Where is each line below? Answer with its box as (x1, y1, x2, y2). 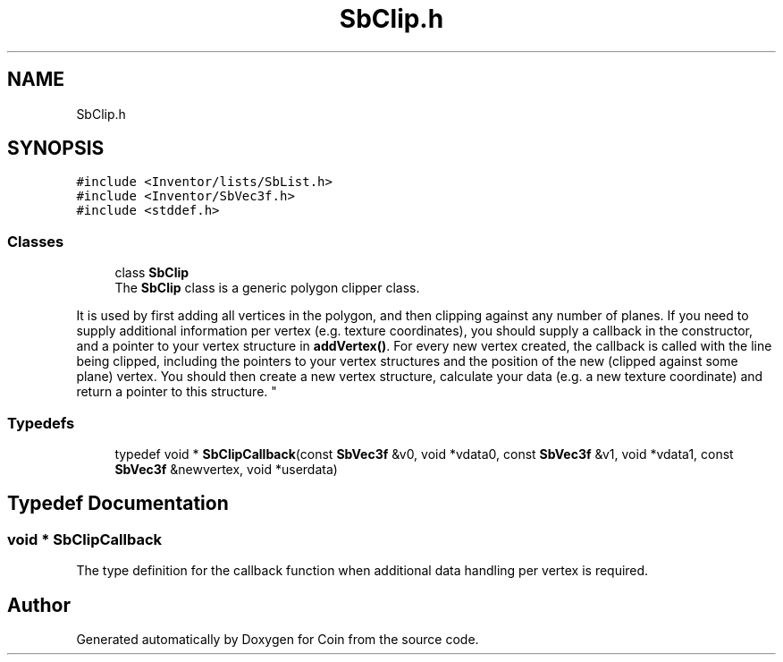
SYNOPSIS (7, 137, 105, 160)
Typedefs (7, 413, 75, 432)
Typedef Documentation (7, 492, 229, 515)
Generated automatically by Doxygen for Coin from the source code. (76, 632, 479, 647)
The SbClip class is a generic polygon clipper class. (114, 280, 420, 296)
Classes (7, 232, 64, 250)
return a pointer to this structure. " (76, 384, 277, 400)
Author (7, 593, 71, 616)
